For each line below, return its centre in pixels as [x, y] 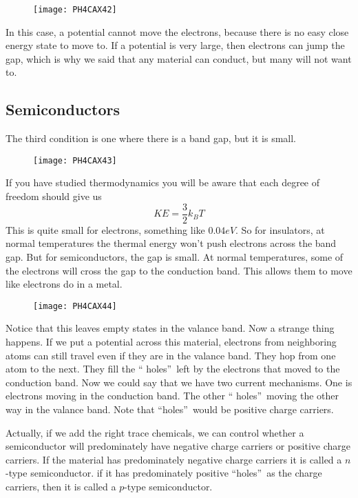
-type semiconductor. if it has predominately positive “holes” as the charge [164, 473]
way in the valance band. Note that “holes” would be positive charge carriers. [170, 409]
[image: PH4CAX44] [75, 306]
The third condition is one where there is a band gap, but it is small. [151, 138]
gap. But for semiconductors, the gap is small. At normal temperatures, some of [175, 256]
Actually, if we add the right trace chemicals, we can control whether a [155, 432]
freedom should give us [54, 196]
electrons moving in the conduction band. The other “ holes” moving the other [172, 396]
